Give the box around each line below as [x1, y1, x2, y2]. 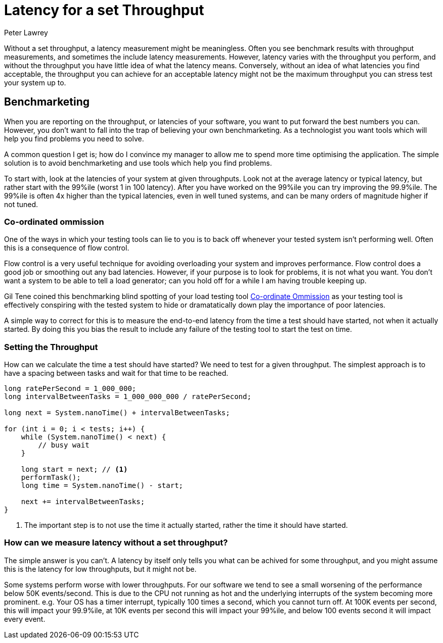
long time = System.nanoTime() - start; [21, 481, 184, 490]
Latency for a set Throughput [4, 2, 204, 19]
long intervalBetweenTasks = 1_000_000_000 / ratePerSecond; [4, 392, 251, 401]
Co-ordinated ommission [4, 216, 104, 227]
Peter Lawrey [4, 28, 48, 37]
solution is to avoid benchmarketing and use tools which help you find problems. [4, 158, 272, 167]
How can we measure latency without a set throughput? [4, 537, 228, 548]
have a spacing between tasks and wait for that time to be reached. [4, 369, 229, 378]
